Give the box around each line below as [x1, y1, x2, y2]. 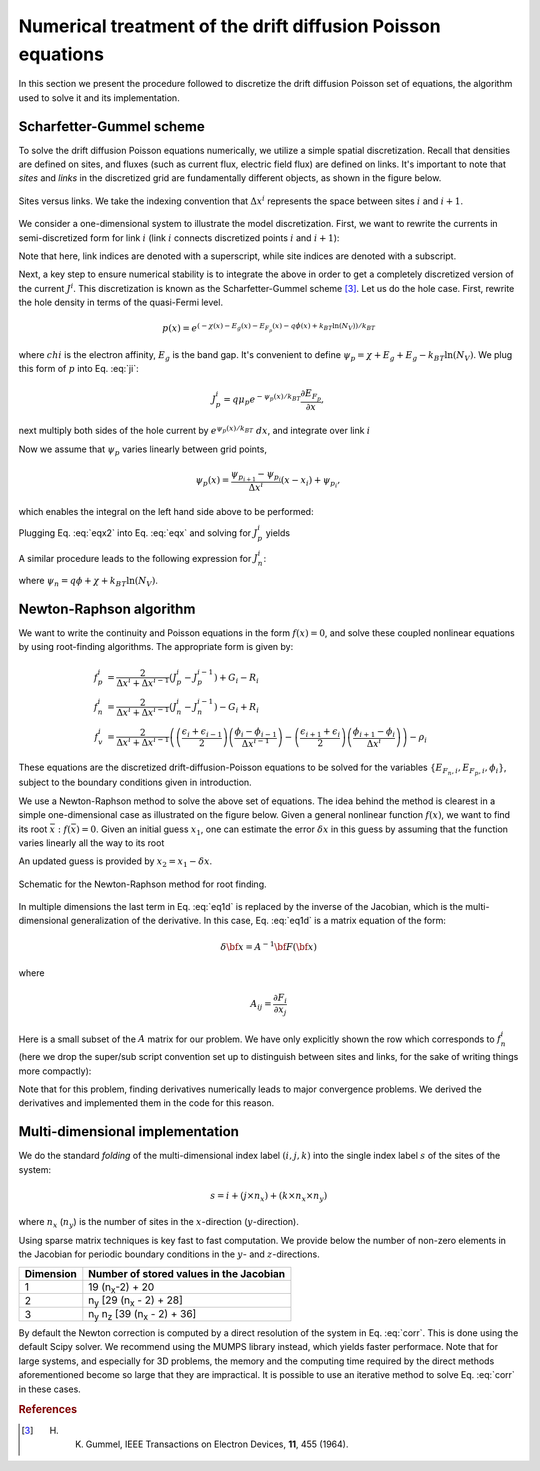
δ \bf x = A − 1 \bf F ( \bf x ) [220, 940, 317, 952]
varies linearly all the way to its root [18, 836, 165, 849]
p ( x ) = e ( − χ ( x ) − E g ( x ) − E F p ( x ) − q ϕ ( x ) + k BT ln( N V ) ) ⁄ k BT [161, 321, 376, 334]
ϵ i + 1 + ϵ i [300, 726, 341, 739]
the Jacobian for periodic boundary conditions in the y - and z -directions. [18, 1248, 320, 1260]
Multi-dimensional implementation [18, 1123, 240, 1140]
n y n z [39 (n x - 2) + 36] [88, 1307, 197, 1323]
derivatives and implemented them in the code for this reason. [18, 1097, 275, 1109]
